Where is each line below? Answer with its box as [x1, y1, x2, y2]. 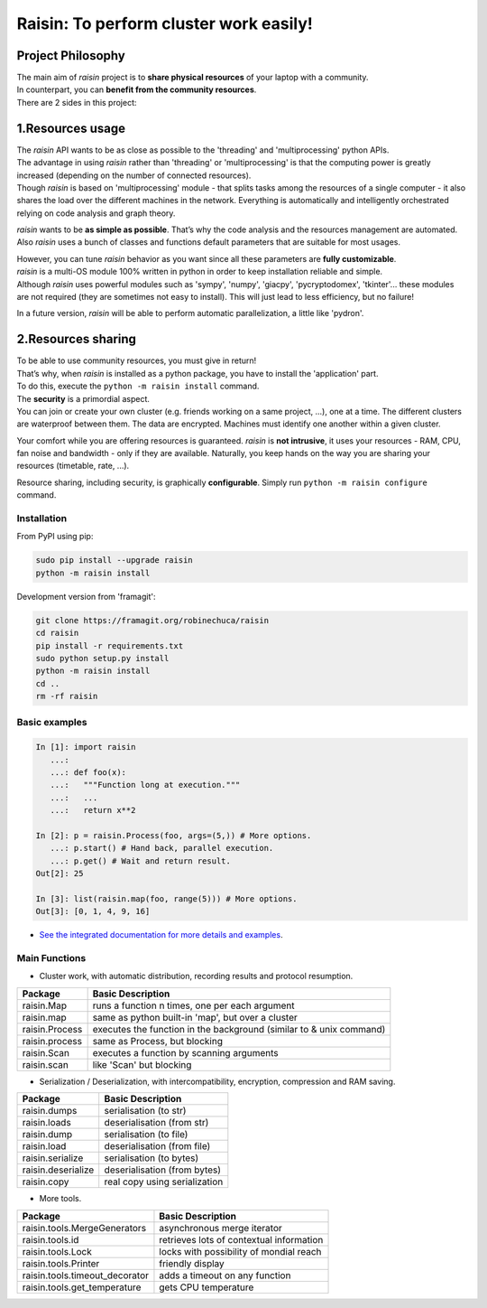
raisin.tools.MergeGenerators [22, 1221, 147, 1234]
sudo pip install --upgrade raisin [35, 556, 193, 565]
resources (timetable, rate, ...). [16, 461, 130, 472]
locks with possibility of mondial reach [159, 1245, 322, 1257]
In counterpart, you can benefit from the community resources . [16, 84, 257, 95]
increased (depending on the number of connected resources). [16, 170, 252, 181]
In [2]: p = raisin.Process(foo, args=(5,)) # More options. [35, 830, 312, 840]
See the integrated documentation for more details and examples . [39, 930, 283, 940]
